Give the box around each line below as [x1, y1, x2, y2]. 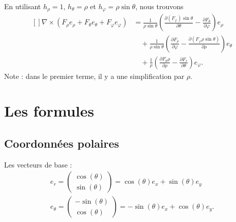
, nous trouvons [135, 1, 184, 11]
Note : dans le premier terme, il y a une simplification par [4, 70, 185, 81]
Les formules [4, 100, 94, 121]
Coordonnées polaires [4, 135, 120, 151]
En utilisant [4, 1, 41, 11]
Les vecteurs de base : [4, 159, 72, 170]
